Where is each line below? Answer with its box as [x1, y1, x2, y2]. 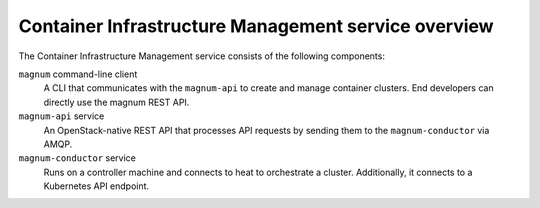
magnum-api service [18, 110, 105, 122]
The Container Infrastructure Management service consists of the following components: [18, 50, 385, 62]
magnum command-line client [18, 68, 138, 80]
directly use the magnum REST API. [43, 96, 190, 108]
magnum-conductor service [18, 152, 137, 164]
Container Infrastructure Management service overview [18, 15, 494, 37]
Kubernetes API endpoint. [43, 180, 150, 192]
